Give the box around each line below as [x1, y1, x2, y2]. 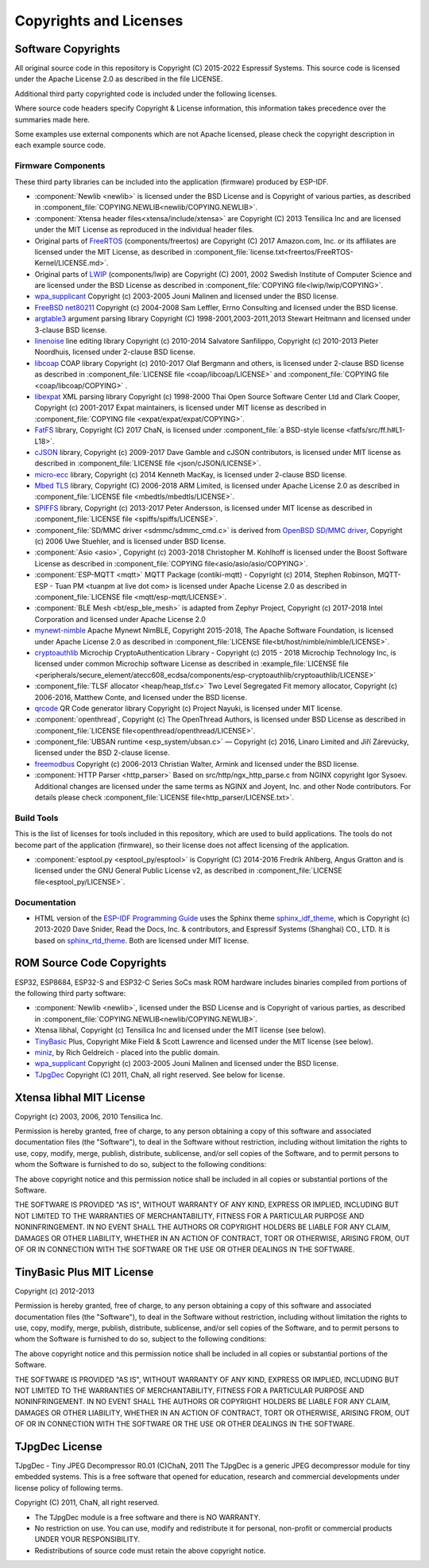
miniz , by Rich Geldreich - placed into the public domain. [34, 1047, 220, 1057]
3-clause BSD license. [34, 325, 107, 334]
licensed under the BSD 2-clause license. [34, 748, 170, 757]
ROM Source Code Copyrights [14, 956, 167, 970]
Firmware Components [14, 160, 106, 171]
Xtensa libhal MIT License [14, 1091, 146, 1104]
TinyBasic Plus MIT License [14, 1265, 154, 1278]
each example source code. [14, 140, 106, 150]
